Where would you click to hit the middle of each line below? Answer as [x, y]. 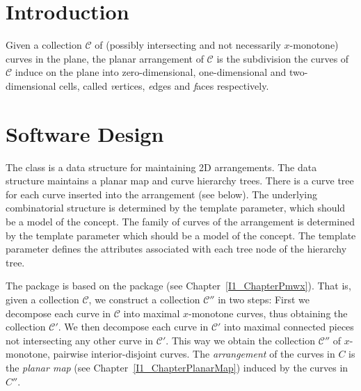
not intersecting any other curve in [80, 340]
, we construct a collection [144, 299]
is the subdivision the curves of [283, 58]
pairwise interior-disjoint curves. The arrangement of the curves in [194, 354]
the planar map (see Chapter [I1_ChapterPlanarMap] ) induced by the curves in [177, 367]
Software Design [85, 133]
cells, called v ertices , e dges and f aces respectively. [164, 85]
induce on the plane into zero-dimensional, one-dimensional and [151, 72]
